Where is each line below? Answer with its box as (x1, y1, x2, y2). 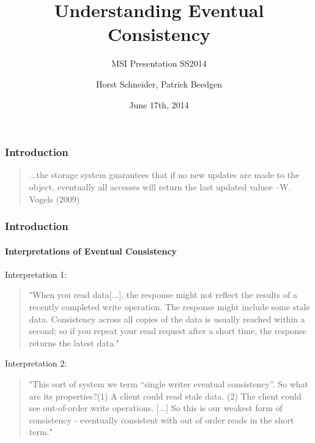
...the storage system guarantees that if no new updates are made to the (29, 168, 300, 181)
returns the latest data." (29, 336, 119, 349)
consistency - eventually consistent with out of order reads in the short (29, 413, 294, 426)
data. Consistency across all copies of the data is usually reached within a (29, 312, 305, 325)
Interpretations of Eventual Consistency (5, 244, 177, 257)
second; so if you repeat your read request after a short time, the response (29, 324, 306, 337)
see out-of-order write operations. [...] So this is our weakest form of (29, 401, 283, 414)
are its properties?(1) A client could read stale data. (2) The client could (29, 389, 302, 402)
